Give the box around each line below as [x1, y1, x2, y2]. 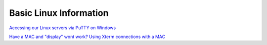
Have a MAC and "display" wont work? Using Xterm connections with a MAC [9, 34, 166, 40]
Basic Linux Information [9, 7, 109, 18]
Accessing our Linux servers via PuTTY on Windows [9, 25, 116, 31]
